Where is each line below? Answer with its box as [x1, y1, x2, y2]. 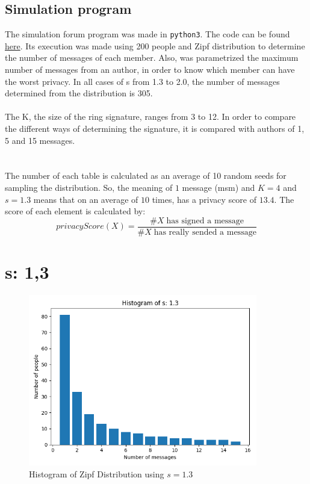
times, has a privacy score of [152, 193, 257, 205]
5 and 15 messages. [5, 134, 75, 146]
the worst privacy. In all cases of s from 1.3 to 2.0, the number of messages [5, 75, 280, 87]
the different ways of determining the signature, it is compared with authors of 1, [5, 122, 305, 135]
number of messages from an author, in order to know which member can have [5, 63, 295, 76]
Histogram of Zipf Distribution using [29, 468, 164, 480]
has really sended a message [153, 228, 256, 237]
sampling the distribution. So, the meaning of [5, 181, 173, 193]
